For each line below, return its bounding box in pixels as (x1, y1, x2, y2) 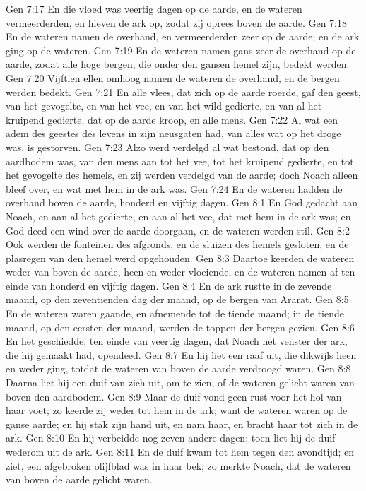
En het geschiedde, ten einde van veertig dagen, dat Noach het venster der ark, (6, 333, 348, 348)
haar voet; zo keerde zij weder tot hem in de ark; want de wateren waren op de (6, 403, 348, 418)
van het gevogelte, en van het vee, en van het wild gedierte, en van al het (6, 98, 322, 113)
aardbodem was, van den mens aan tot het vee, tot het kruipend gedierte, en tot (6, 153, 354, 168)
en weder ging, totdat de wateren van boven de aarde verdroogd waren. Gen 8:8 (6, 361, 351, 376)
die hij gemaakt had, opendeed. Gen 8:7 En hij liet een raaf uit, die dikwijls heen (6, 347, 357, 362)
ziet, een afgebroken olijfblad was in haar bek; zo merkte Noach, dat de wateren (6, 458, 351, 473)
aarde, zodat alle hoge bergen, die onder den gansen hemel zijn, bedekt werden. (6, 57, 350, 71)
